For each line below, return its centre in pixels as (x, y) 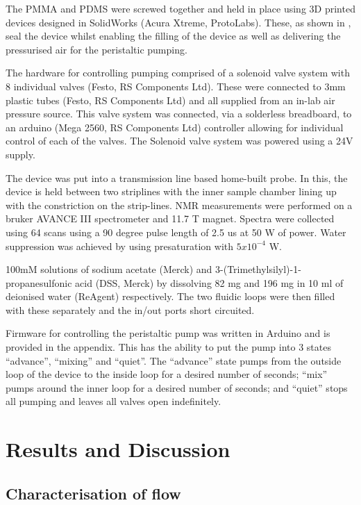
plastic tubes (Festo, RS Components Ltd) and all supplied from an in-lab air (170, 100)
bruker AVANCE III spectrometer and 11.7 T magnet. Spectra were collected (170, 218)
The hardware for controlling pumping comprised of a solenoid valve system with (178, 73)
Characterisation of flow (93, 493)
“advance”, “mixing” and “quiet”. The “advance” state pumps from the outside (174, 360)
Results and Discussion (118, 449)
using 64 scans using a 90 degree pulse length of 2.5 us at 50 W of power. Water (176, 232)
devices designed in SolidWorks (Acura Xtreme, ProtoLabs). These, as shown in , (178, 22)
